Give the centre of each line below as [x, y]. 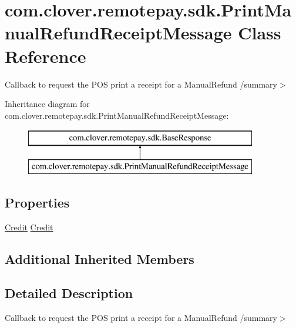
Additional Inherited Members [100, 258]
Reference [46, 56]
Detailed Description [69, 293]
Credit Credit [29, 227]
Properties [37, 202]
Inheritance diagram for [47, 104]
